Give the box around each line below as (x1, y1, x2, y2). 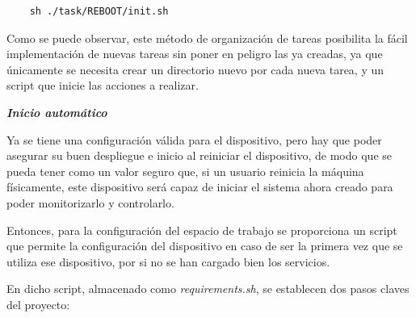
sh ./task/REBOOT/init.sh (29, 6, 169, 17)
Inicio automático (6, 103, 107, 120)
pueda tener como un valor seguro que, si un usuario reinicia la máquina (6, 162, 364, 179)
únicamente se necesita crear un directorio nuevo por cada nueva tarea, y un (6, 61, 384, 77)
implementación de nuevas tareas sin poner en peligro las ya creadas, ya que (6, 45, 383, 62)
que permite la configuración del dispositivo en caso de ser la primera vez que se (6, 237, 403, 254)
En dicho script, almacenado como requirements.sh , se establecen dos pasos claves (6, 280, 410, 297)
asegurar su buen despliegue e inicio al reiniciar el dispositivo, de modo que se (6, 147, 392, 164)
